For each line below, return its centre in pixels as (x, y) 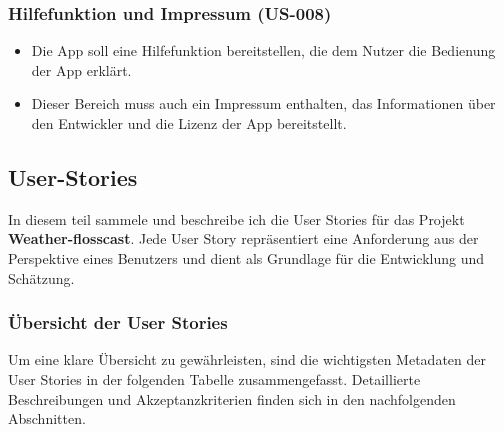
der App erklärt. (81, 69)
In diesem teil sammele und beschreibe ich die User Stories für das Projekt (236, 218)
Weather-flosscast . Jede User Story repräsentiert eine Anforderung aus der (243, 238)
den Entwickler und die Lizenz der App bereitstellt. (189, 123)
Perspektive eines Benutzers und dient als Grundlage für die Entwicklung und (246, 257)
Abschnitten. (47, 418)
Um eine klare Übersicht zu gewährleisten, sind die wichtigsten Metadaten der (247, 359)
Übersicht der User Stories (118, 322)
